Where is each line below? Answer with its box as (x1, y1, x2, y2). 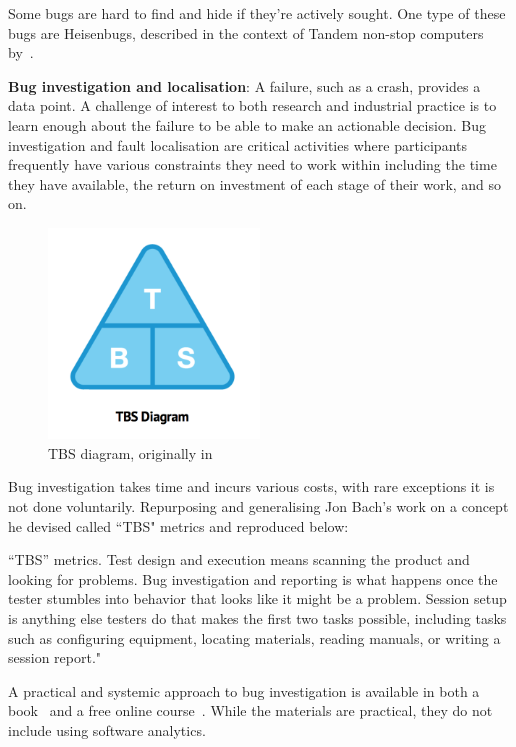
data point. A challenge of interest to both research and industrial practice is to (8, 95, 497, 116)
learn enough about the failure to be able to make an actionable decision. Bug (8, 114, 486, 135)
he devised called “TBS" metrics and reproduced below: (8, 515, 349, 536)
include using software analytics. (8, 719, 206, 740)
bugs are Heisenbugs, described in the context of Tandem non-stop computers (8, 22, 484, 43)
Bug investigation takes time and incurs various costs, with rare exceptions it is (8, 476, 495, 497)
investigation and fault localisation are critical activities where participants (8, 134, 467, 155)
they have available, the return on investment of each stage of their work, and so (8, 173, 502, 194)
